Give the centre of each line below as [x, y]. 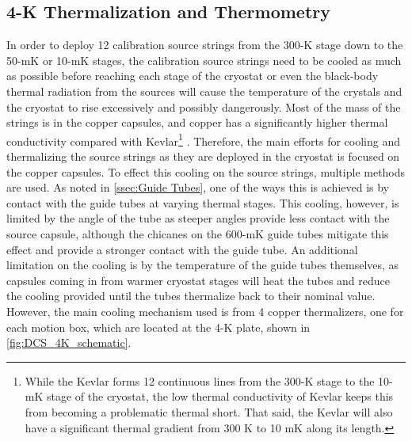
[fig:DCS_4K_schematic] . [69, 342]
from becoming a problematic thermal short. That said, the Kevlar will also [209, 411]
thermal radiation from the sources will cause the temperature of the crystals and [204, 91]
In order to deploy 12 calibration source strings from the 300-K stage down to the [205, 45]
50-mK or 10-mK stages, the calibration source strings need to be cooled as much [204, 60]
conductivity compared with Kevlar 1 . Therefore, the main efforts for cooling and [203, 139]
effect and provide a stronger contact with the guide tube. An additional [182, 249]
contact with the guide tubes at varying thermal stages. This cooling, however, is [203, 202]
